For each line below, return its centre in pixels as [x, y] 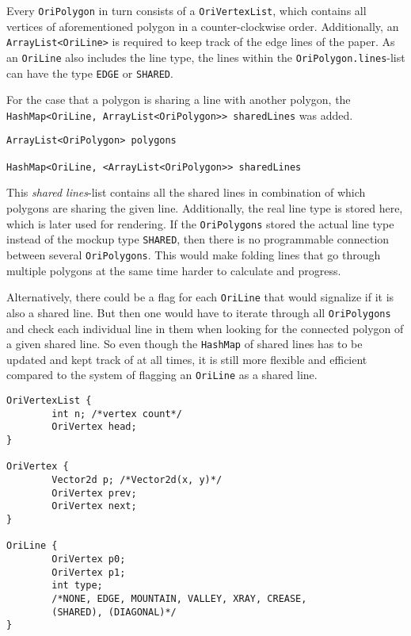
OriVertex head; [94, 427]
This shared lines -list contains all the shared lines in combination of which [186, 192]
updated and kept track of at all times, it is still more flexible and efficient [187, 359]
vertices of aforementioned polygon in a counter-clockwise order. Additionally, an [203, 26]
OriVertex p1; [89, 572]
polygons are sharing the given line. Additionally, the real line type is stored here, [205, 208]
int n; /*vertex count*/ [117, 414]
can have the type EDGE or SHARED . [90, 73]
